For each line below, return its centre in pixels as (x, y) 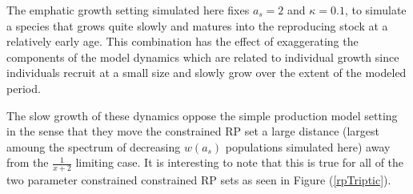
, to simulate (375, 10)
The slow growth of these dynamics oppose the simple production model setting (202, 115)
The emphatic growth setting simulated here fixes (128, 10)
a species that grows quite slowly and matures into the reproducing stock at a (197, 25)
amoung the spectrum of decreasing (94, 146)
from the (28, 162)
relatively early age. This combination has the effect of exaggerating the (182, 41)
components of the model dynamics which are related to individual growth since (203, 57)
